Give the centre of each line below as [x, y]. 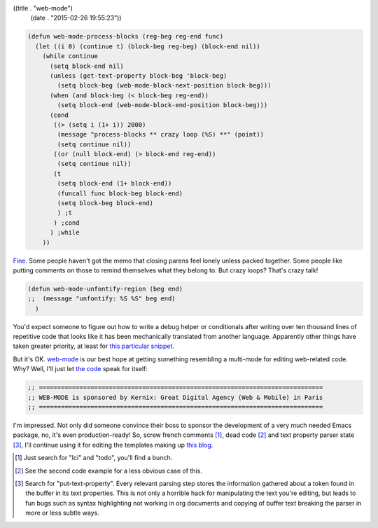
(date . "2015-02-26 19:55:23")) [76, 18]
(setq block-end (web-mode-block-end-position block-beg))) [162, 105]
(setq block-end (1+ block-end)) [114, 183]
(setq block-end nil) [87, 66]
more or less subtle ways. [62, 513]
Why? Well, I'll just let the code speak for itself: [80, 369]
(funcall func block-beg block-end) [120, 193]
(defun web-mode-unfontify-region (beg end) [105, 289]
